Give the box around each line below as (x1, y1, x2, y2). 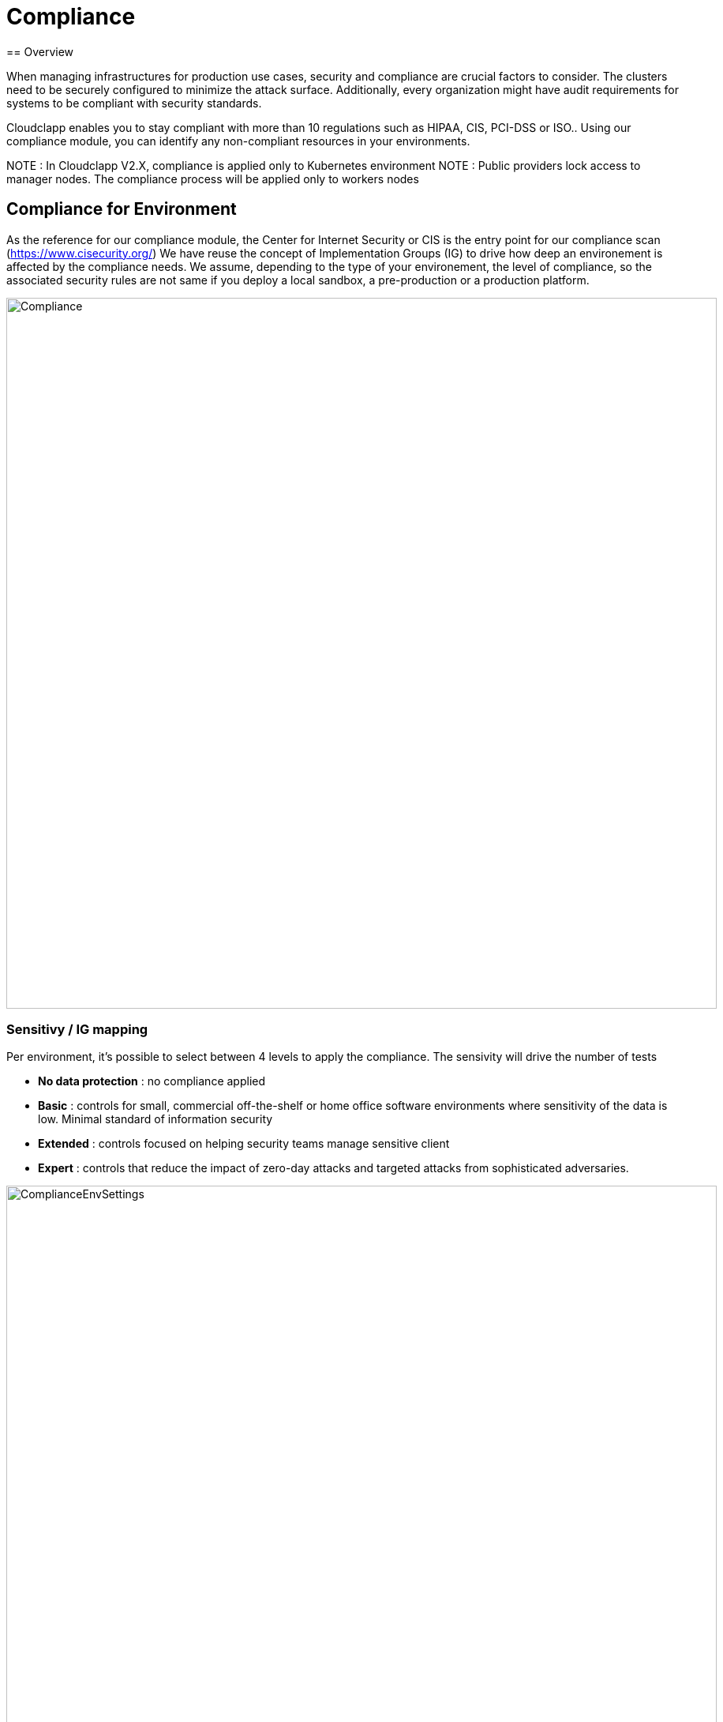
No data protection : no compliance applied (38, 1074, 266, 1088)
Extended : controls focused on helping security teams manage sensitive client (38, 1137, 450, 1151)
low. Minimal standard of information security (38, 1112, 273, 1126)
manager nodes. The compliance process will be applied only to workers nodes (6, 171, 419, 186)
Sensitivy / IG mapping (6, 1021, 148, 1037)
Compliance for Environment (6, 199, 237, 220)
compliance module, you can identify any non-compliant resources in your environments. (6, 133, 470, 148)
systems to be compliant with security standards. (6, 96, 262, 110)
